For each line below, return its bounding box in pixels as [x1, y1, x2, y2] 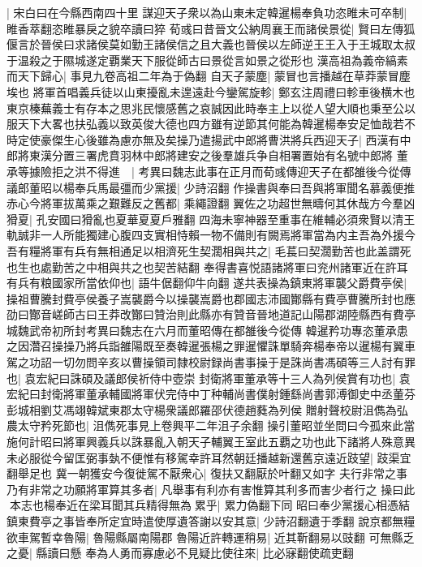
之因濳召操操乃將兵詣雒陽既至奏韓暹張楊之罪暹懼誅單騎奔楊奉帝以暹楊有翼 [6, 337, 404, 354]
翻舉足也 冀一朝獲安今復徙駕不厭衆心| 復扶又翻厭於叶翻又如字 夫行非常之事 [6, 465, 407, 482]
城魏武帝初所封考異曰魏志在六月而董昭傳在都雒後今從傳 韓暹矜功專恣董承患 [6, 321, 408, 338]
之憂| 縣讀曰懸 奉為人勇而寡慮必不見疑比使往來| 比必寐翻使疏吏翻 [6, 544, 354, 561]
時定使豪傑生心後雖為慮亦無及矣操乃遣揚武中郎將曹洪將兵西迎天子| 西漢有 [6, 131, 400, 148]
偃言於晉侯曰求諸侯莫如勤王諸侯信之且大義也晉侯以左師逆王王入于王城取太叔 [6, 36, 416, 53]
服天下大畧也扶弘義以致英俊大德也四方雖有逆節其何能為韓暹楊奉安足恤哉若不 [6, 115, 416, 132]
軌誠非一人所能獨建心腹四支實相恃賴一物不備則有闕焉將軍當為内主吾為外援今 [6, 226, 416, 243]
